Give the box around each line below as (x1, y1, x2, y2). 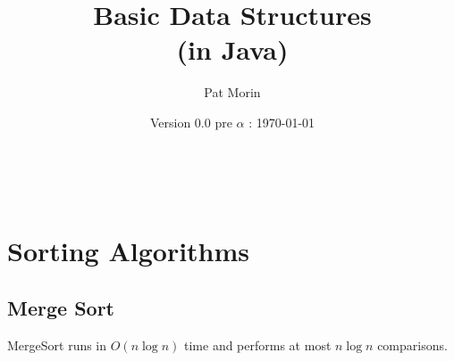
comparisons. (377, 335, 448, 354)
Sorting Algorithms (7, 233, 250, 269)
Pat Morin (204, 83, 261, 102)
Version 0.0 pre (149, 112, 232, 131)
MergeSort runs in (7, 335, 107, 354)
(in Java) (176, 31, 289, 68)
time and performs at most (184, 335, 332, 354)
